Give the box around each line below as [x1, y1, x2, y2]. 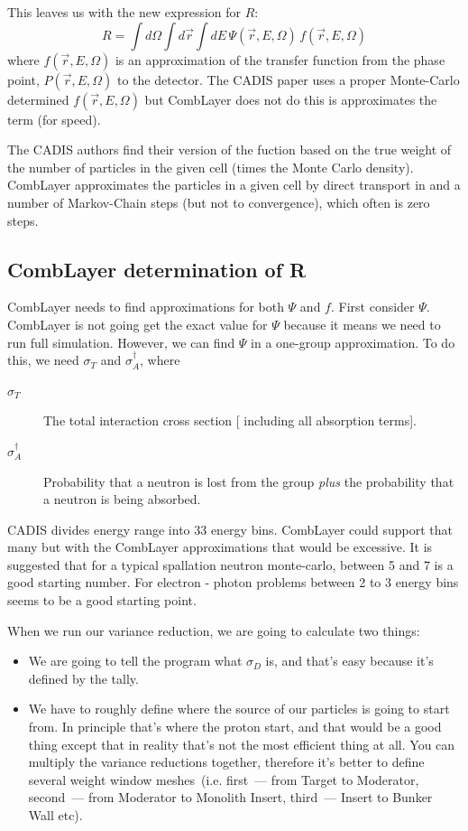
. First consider [330, 297, 415, 316]
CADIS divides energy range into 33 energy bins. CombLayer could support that [7, 519, 453, 538]
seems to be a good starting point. [7, 591, 197, 610]
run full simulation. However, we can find [7, 332, 235, 351]
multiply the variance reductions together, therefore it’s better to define [28, 752, 425, 771]
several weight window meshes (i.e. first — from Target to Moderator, [28, 770, 419, 789]
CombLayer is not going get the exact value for [7, 314, 268, 333]
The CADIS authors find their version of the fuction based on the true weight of [7, 140, 452, 159]
